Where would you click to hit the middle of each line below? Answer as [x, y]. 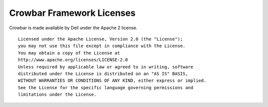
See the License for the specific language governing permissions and [106, 87]
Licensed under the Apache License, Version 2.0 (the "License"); [100, 39]
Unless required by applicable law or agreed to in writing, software [106, 67]
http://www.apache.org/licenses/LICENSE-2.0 [73, 60]
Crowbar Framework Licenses [72, 13]
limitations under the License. [57, 95]
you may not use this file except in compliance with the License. [102, 46]
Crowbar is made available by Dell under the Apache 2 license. [73, 28]
